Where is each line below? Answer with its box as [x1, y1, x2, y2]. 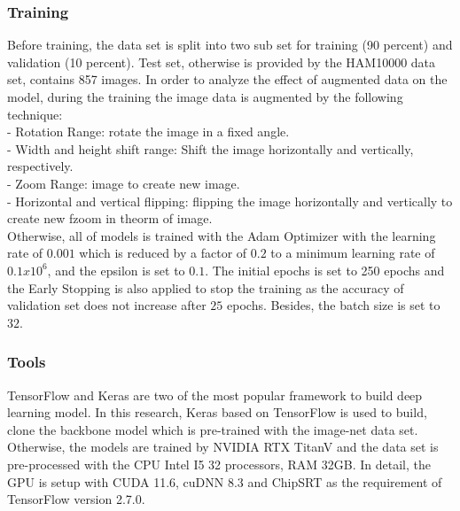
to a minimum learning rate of [270, 244, 435, 262]
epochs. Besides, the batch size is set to [227, 296, 441, 314]
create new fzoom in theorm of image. [7, 209, 213, 228]
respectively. [7, 157, 74, 175]
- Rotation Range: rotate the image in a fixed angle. [7, 122, 290, 141]
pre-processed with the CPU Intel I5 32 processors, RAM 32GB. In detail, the [7, 454, 431, 473]
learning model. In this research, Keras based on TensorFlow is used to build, [7, 403, 427, 422]
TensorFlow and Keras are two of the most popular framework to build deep [7, 385, 423, 404]
